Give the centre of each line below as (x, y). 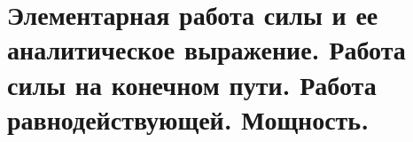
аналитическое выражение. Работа (206, 49)
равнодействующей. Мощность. (188, 118)
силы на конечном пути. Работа (192, 84)
